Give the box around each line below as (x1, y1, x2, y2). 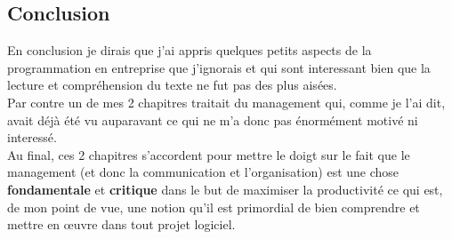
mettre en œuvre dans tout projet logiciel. (7, 215, 236, 234)
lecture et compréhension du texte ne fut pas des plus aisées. (7, 76, 337, 94)
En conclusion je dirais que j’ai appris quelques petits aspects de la (7, 41, 372, 60)
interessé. (7, 128, 57, 147)
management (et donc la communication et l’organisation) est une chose (7, 163, 400, 181)
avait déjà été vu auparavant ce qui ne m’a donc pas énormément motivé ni (7, 110, 418, 129)
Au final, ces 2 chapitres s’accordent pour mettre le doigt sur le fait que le (7, 145, 410, 163)
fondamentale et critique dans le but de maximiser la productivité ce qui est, (7, 179, 443, 198)
